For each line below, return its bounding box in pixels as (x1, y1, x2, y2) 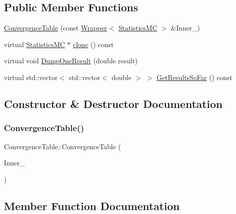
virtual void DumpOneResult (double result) (4, 55, 138, 66)
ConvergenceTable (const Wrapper (4, 23, 107, 33)
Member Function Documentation (4, 198, 180, 213)
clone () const (73, 39, 114, 49)
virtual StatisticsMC (4, 39, 65, 49)
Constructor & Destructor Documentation (4, 96, 223, 111)
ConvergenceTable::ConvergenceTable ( (4, 141, 121, 151)
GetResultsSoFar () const (156, 72, 233, 82)
